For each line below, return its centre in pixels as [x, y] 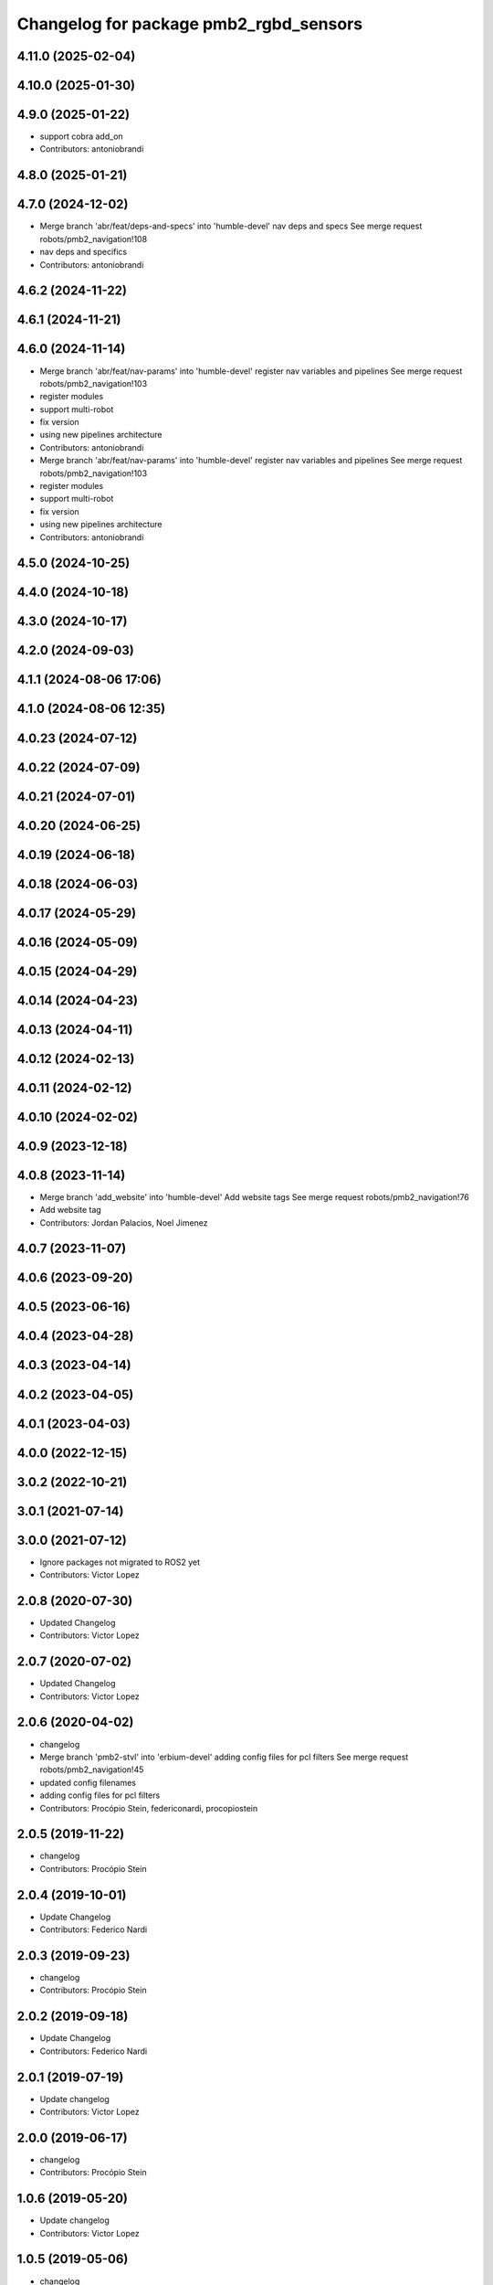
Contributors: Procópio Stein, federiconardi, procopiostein [149, 1808]
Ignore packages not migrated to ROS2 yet [120, 1562]
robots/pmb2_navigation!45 [92, 1770]
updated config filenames [88, 1782]
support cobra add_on [81, 136]
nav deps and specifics [84, 252]
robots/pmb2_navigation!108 [94, 239]
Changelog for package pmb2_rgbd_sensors [190, 24]
